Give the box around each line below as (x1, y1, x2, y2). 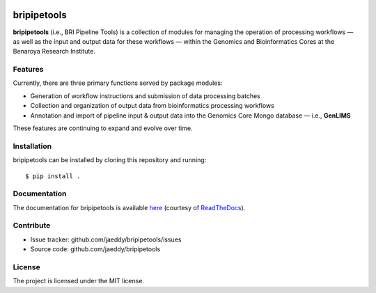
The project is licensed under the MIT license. (13, 277, 145, 285)
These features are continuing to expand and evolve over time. (13, 124, 193, 132)
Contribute (13, 221, 51, 230)
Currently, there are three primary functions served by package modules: (13, 79, 223, 87)
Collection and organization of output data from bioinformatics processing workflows (30, 102, 274, 110)
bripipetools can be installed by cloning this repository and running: (13, 156, 207, 164)
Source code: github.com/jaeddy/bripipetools (30, 245, 161, 253)
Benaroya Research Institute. (13, 47, 95, 56)
